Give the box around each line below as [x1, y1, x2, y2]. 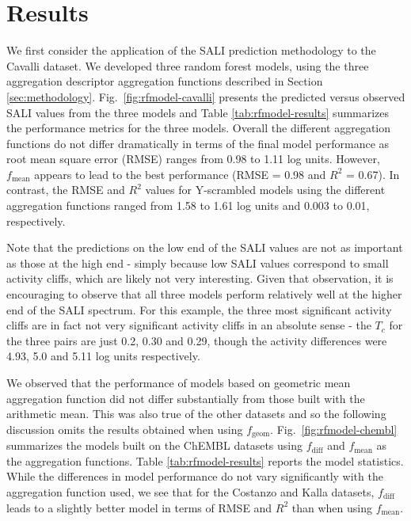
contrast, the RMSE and [6, 181, 125, 198]
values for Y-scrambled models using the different [145, 181, 386, 198]
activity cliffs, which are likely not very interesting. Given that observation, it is [6, 270, 394, 287]
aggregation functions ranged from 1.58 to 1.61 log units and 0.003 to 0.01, [6, 197, 370, 214]
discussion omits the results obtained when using [6, 420, 243, 437]
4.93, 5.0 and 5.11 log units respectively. [6, 348, 200, 364]
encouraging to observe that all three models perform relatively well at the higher [6, 286, 402, 302]
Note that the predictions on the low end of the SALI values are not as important [6, 239, 403, 256]
